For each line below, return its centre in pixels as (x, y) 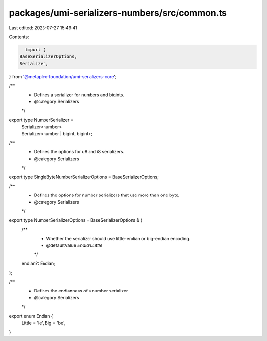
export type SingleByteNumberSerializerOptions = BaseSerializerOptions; (84, 177)
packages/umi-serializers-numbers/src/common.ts (118, 13)
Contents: (19, 37)
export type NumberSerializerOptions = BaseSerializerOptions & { (76, 220)
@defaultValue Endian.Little (74, 245)
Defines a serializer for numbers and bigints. (79, 95)
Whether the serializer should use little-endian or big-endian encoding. (118, 239)
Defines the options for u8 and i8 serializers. (79, 152)
